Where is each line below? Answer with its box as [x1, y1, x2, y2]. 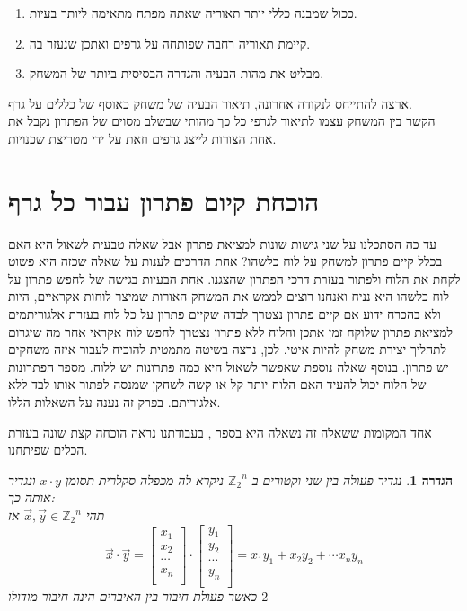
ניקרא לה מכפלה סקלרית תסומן [66, 470, 225, 489]
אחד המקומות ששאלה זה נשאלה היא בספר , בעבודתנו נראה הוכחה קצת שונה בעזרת [8, 422, 432, 441]
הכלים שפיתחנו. [8, 440, 88, 459]
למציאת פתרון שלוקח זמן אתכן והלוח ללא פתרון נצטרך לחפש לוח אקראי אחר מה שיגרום [8, 322, 454, 341]
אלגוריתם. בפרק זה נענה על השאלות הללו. [8, 393, 221, 412]
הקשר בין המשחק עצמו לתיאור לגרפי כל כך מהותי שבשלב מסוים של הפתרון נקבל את [8, 111, 436, 130]
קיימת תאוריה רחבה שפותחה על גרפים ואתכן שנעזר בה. [29, 33, 311, 52]
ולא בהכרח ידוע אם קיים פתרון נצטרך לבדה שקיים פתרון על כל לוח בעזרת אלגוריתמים [8, 305, 441, 323]
